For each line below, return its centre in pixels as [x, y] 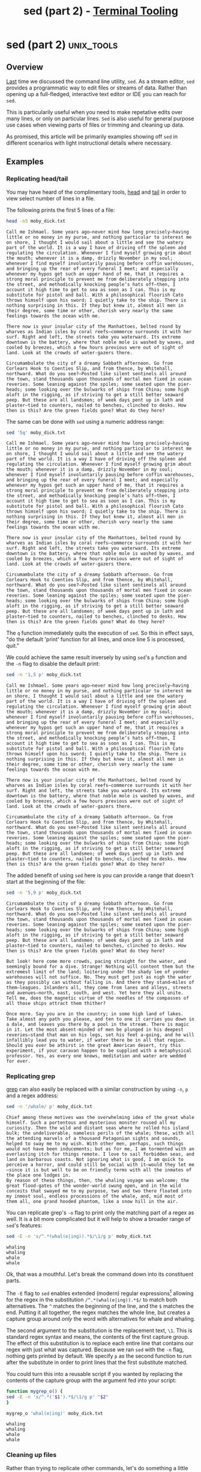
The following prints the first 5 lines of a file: [61, 210]
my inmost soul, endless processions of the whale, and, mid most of [95, 1196]
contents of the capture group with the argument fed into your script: [91, 1380]
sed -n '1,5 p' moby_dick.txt [44, 675]
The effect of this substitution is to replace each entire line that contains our [100, 1343]
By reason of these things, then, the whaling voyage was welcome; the [97, 1181]
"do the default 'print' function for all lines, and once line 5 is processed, [95, 639]
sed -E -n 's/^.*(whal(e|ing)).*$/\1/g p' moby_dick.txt [79, 1237]
